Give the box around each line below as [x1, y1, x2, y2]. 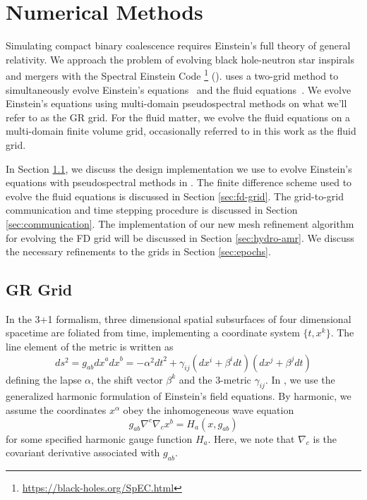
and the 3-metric [179, 372, 251, 386]
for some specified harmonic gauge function [6, 431, 193, 446]
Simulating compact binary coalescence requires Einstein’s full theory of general [6, 38, 351, 53]
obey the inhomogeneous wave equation [123, 403, 294, 417]
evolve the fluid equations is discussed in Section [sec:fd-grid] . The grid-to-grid [6, 188, 344, 203]
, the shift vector [91, 372, 163, 386]
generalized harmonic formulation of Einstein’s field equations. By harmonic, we [6, 389, 351, 403]
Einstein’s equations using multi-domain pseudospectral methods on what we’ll [6, 96, 347, 111]
